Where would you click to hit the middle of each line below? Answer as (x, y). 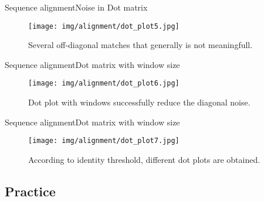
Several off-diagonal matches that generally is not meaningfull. (141, 45)
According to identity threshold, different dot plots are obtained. (144, 159)
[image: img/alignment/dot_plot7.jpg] (104, 141)
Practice (30, 191)
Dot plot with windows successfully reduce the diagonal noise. (139, 102)
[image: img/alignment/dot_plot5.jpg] (104, 26)
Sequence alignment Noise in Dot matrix (76, 7)
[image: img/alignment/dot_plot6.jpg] (104, 84)
